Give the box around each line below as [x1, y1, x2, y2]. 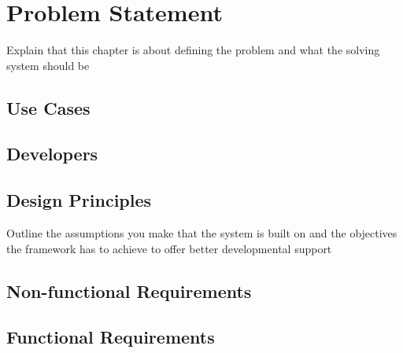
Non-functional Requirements [6, 278, 252, 303]
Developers [6, 142, 98, 166]
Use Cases [6, 95, 91, 120]
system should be [6, 57, 90, 73]
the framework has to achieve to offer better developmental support [6, 240, 332, 256]
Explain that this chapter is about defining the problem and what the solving [6, 42, 380, 58]
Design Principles [6, 188, 152, 212]
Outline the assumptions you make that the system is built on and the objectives [6, 225, 397, 241]
